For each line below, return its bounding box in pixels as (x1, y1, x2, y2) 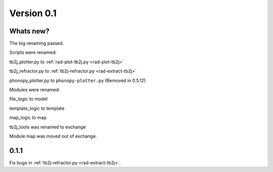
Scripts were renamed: (9, 50, 57, 56)
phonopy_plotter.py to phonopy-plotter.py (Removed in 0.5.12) (9, 77, 146, 83)
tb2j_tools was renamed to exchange (9, 124, 86, 130)
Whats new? (9, 27, 50, 35)
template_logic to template (9, 105, 65, 111)
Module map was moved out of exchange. (9, 133, 97, 139)
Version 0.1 (9, 8, 57, 19)
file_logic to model (9, 96, 48, 102)
